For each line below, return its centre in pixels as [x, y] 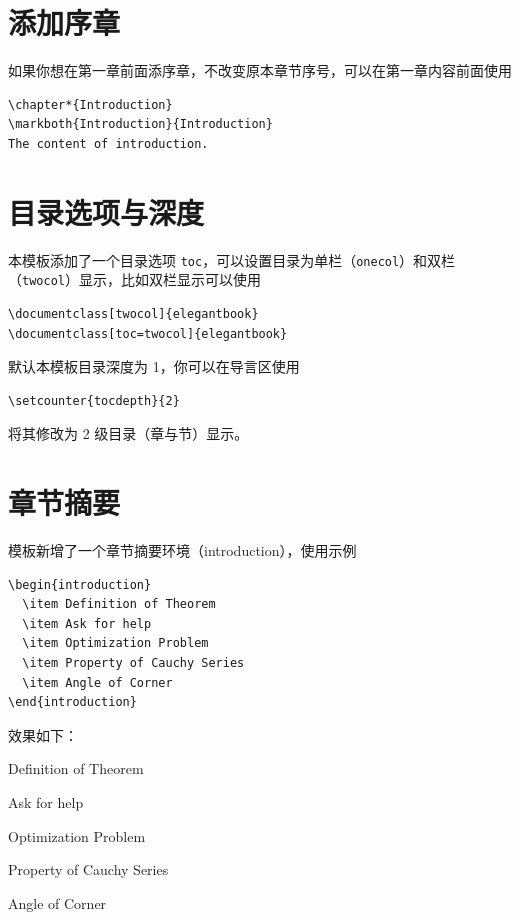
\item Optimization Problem [115, 643]
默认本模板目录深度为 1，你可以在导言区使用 [154, 366]
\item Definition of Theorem [119, 604]
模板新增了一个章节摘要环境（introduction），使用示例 [182, 550]
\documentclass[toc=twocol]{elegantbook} [148, 333]
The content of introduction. [108, 143]
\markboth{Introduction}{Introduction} [140, 124]
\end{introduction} [72, 702]
